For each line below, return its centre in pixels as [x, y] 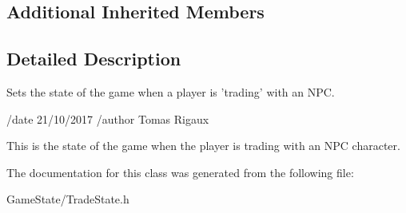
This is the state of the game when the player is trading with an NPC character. [203, 146]
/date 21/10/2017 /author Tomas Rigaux [108, 118]
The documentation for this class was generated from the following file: [180, 172]
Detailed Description [94, 59]
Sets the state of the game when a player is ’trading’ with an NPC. [171, 91]
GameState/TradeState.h [68, 199]
